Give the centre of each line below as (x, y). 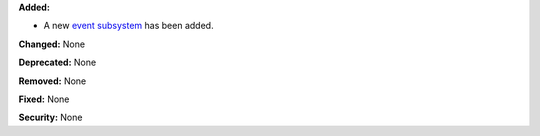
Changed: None (51, 44)
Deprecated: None (57, 62)
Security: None (50, 117)
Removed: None (52, 81)
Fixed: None (44, 99)
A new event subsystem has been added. (128, 26)
